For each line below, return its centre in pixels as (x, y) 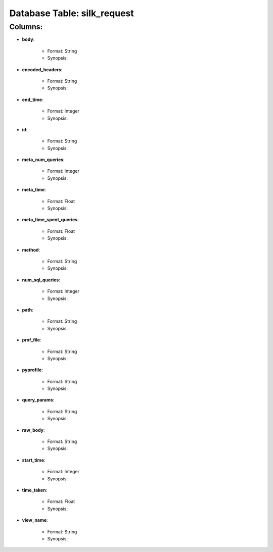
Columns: (26, 27)
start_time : (34, 460)
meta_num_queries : (43, 160)
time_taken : (35, 490)
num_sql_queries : (41, 280)
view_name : (35, 520)
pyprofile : (32, 370)
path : (28, 310)
